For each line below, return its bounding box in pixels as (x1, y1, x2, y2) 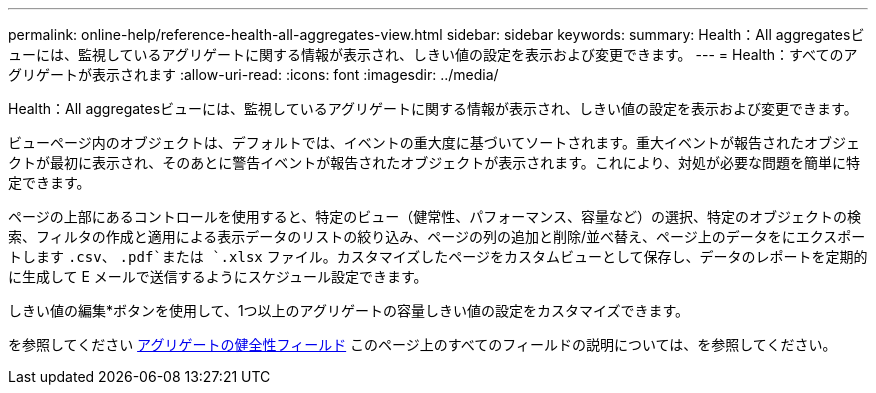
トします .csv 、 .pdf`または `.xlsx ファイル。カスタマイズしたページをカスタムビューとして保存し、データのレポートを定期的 (8, 248, 868, 265)
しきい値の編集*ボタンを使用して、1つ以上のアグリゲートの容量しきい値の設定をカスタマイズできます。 (8, 302, 690, 319)
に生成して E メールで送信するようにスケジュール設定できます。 (8, 268, 428, 285)
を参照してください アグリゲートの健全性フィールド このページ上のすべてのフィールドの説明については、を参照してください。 (8, 336, 837, 353)
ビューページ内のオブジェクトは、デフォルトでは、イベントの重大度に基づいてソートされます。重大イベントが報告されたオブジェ (8, 134, 860, 151)
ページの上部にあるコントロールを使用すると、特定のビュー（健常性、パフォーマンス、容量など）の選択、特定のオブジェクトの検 (8, 208, 861, 225)
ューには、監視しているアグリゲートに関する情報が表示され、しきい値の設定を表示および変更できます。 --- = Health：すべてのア (8, 46, 858, 63)
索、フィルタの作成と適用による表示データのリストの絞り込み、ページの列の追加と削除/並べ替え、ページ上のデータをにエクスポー (8, 228, 866, 245)
